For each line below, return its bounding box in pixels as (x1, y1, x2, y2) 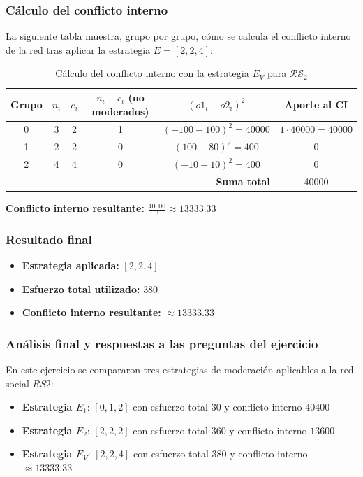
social (6, 376, 29, 390)
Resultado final (6, 230, 92, 248)
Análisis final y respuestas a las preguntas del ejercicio (6, 334, 318, 352)
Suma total (216, 173, 270, 188)
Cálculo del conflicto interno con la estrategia (55, 66, 249, 80)
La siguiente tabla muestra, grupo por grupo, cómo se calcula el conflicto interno (6, 29, 351, 43)
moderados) (91, 104, 149, 118)
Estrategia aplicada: (22, 258, 119, 273)
